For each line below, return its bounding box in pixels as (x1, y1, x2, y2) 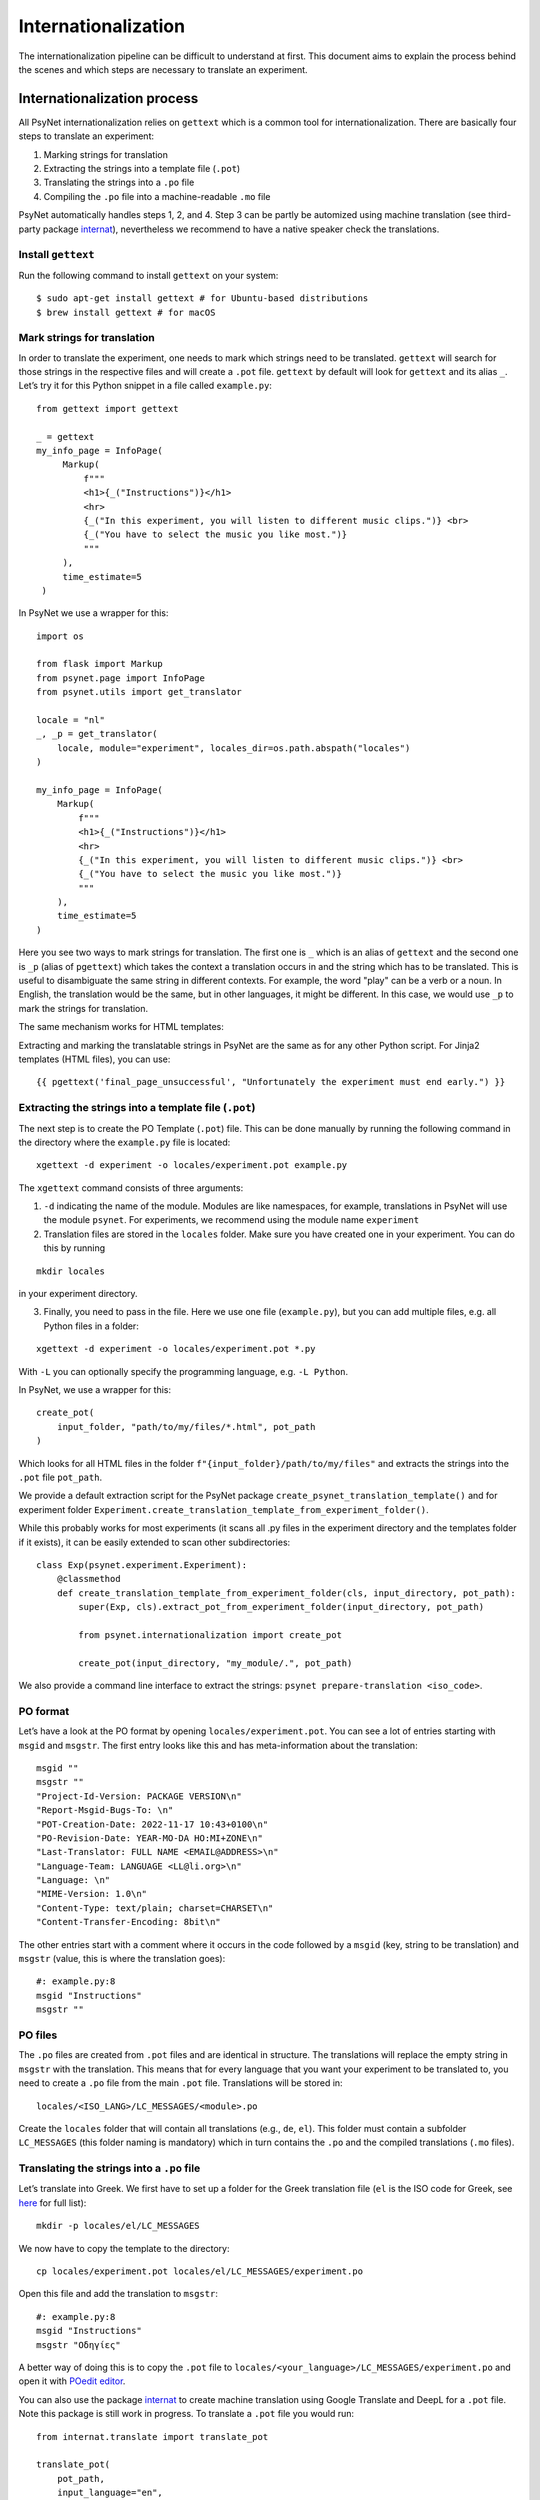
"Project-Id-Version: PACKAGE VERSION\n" (36, 1790, 242, 1802)
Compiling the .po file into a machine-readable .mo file (43, 190, 271, 202)
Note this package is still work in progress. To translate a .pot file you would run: (18, 2408, 355, 2420)
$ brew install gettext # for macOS (36, 306, 216, 318)
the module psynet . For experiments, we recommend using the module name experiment (43, 1214, 420, 1226)
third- (488, 209, 512, 221)
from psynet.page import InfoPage (36, 672, 205, 684)
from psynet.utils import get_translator (36, 686, 242, 698)
